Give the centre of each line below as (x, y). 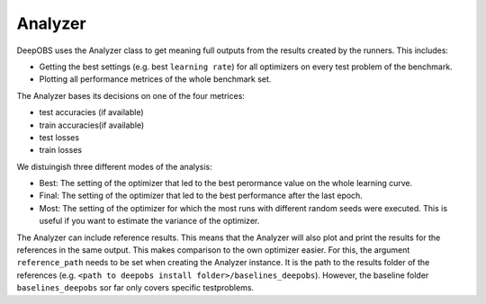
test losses (59, 137)
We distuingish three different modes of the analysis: (115, 166)
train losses (61, 150)
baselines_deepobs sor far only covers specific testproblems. (135, 288)
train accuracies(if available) (92, 125)
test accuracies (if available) (91, 112)
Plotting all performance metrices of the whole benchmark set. (155, 79)
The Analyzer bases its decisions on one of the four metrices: (130, 95)
